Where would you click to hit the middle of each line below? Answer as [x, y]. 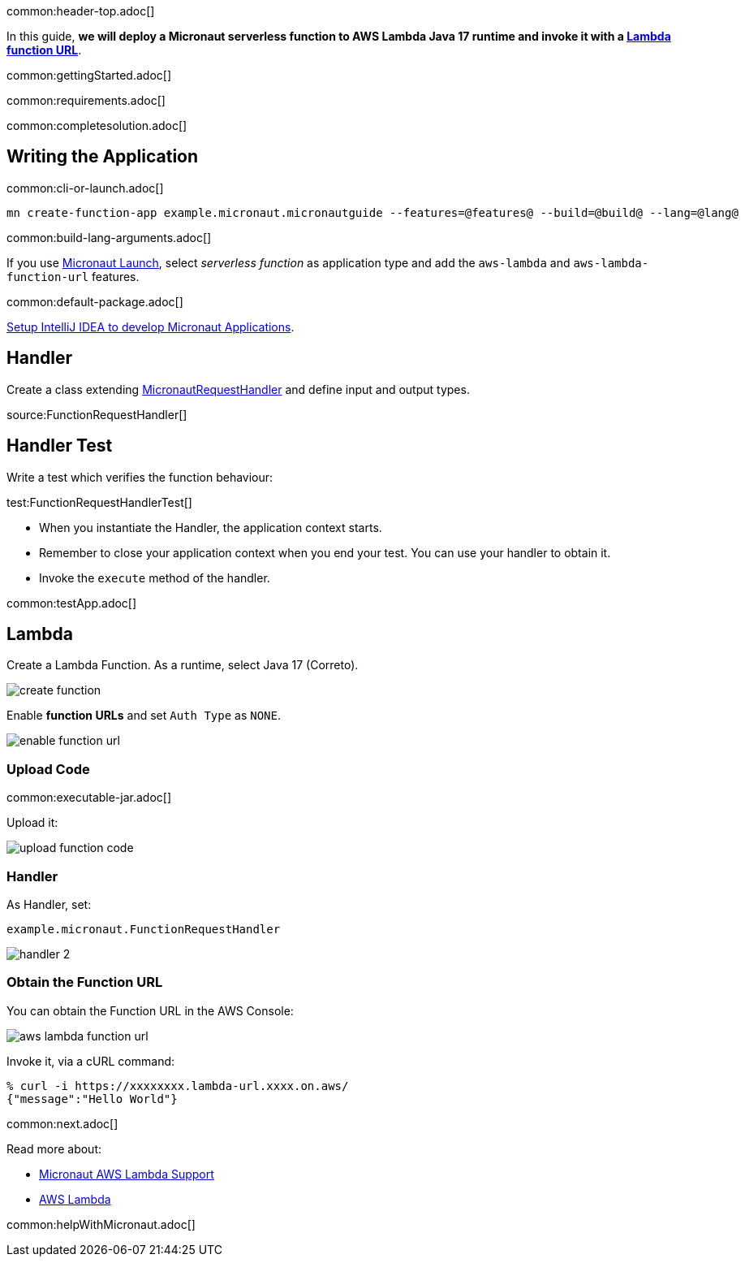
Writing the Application [103, 157]
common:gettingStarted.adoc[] [89, 75]
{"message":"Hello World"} [92, 1099]
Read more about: [54, 1148]
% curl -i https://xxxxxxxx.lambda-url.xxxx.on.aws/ [178, 1086]
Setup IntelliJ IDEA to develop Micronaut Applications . [151, 327]
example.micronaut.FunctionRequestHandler [144, 929]
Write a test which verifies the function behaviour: [140, 477]
